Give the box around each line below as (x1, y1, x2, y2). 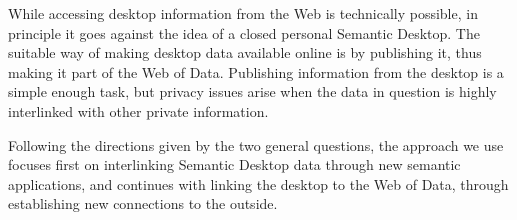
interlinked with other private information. (8, 100, 269, 121)
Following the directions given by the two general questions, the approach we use (8, 134, 504, 155)
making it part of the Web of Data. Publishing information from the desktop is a (8, 61, 504, 82)
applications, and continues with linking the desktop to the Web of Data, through (8, 173, 509, 194)
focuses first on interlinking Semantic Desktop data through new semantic (8, 154, 461, 175)
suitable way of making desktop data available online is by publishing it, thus (8, 42, 482, 63)
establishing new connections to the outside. (8, 193, 278, 214)
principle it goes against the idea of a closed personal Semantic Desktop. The (8, 22, 480, 43)
